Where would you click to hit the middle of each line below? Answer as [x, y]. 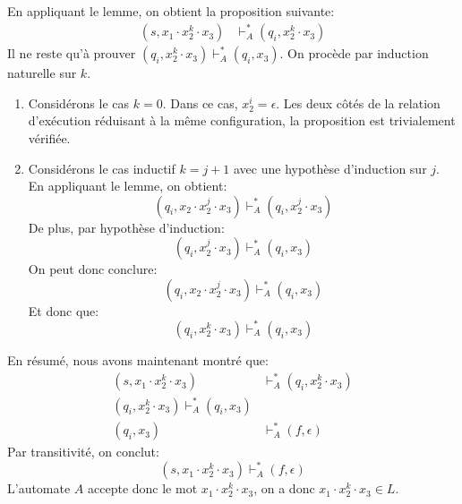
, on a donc [284, 488]
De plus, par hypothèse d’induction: [126, 227]
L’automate [39, 488]
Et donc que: [64, 310]
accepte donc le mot [143, 488]
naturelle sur [42, 73]
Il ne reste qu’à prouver [72, 53]
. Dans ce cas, [200, 103]
